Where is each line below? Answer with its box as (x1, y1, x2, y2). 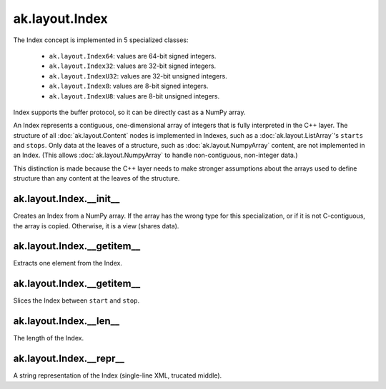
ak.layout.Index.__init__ (13, 193, 120, 205)
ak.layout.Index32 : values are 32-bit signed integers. (49, 61, 217, 71)
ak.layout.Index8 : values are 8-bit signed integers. (49, 82, 209, 91)
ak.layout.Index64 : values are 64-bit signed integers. (49, 51, 217, 60)
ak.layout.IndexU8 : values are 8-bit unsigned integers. (49, 91, 220, 100)
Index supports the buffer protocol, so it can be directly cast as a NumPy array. (13, 108, 246, 116)
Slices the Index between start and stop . (13, 296, 140, 305)
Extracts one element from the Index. (13, 259, 123, 268)
